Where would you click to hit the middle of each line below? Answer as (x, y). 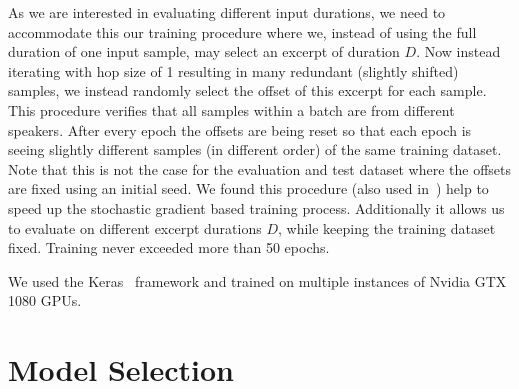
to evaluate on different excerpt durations (135, 227)
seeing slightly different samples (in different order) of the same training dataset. (255, 149)
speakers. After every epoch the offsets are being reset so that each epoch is (240, 129)
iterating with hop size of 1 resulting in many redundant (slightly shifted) (233, 70)
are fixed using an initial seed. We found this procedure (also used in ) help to (248, 188)
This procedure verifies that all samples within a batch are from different (231, 109)
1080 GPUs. (45, 300)
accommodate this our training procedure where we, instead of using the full (242, 31)
